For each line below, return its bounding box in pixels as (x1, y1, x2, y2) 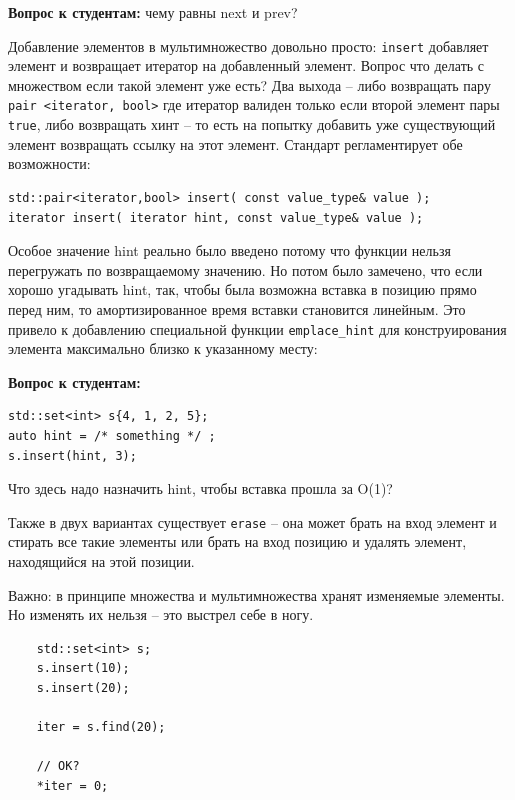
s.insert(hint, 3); (8, 448, 137, 463)
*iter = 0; (36, 778, 109, 793)
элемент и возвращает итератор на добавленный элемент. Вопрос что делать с (8, 55, 485, 76)
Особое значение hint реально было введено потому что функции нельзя (8, 240, 451, 261)
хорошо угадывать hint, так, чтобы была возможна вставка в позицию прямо (8, 279, 477, 300)
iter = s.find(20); (36, 720, 166, 735)
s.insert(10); (36, 661, 130, 676)
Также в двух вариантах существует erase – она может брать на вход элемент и (8, 511, 497, 532)
